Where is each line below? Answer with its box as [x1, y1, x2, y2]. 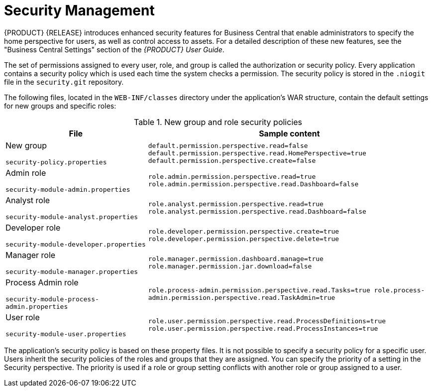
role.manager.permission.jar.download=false [148, 262, 312, 270]
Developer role [5, 222, 61, 233]
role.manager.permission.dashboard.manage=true [148, 255, 324, 263]
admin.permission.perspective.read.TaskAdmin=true [148, 293, 335, 301]
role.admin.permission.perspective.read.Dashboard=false [148, 180, 359, 188]
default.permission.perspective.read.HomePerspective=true [148, 149, 366, 157]
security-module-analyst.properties [5, 213, 138, 221]
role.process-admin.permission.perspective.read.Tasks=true [148, 286, 370, 294]
